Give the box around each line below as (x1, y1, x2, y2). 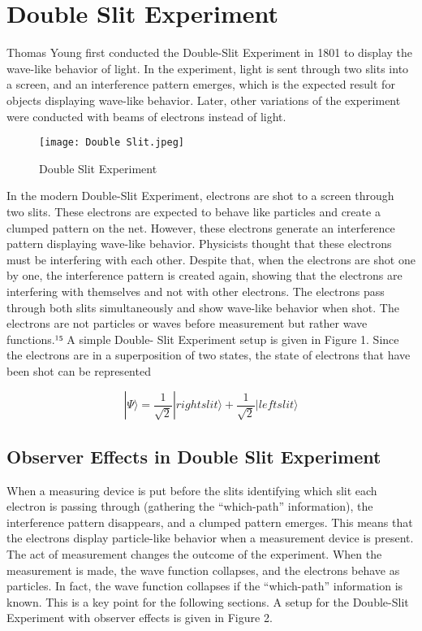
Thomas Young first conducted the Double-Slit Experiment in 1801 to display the (6, 44, 413, 61)
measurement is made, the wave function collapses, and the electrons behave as (6, 561, 400, 578)
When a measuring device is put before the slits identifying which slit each (6, 481, 377, 498)
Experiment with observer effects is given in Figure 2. (6, 609, 273, 626)
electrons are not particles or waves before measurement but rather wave (6, 315, 368, 332)
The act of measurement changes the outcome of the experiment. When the (6, 546, 382, 563)
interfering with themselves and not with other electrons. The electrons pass (6, 282, 385, 299)
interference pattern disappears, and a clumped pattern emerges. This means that (6, 513, 413, 530)
